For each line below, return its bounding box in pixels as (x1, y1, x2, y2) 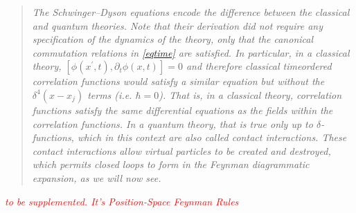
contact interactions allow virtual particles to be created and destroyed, (32, 143, 331, 158)
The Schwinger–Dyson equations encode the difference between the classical (32, 5, 350, 19)
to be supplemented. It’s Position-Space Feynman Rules (5, 194, 239, 208)
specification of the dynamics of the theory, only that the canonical (32, 32, 314, 46)
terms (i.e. (87, 87, 132, 102)
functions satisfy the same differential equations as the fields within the (32, 102, 333, 117)
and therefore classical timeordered (186, 59, 332, 73)
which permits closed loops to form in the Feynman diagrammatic (32, 157, 310, 172)
